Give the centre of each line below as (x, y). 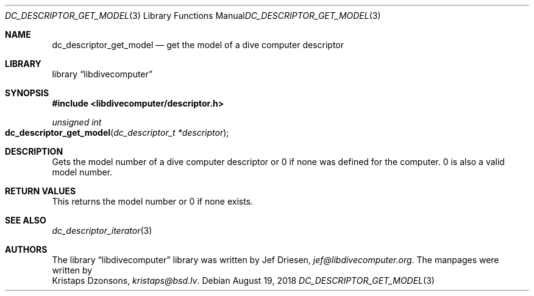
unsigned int (77, 122)
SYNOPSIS (27, 93)
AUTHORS (26, 249)
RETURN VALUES (41, 191)
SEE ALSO (26, 220)
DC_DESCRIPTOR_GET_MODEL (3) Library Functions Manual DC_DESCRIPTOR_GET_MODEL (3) (193, 16)
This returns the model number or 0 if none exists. (153, 201)
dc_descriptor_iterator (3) (102, 231)
